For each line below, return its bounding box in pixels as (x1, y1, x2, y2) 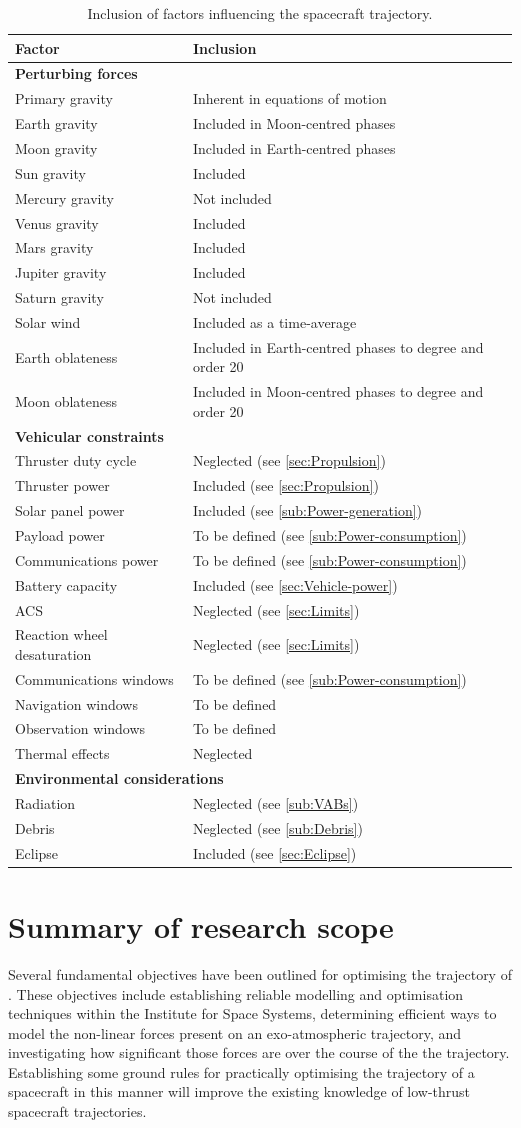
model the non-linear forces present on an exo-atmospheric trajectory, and (8, 1022, 462, 1043)
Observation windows (15, 718, 146, 739)
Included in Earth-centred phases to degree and (192, 336, 484, 357)
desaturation (15, 643, 92, 664)
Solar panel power (15, 500, 125, 521)
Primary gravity (15, 88, 113, 109)
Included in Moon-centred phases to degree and (192, 381, 484, 402)
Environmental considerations (15, 768, 224, 789)
